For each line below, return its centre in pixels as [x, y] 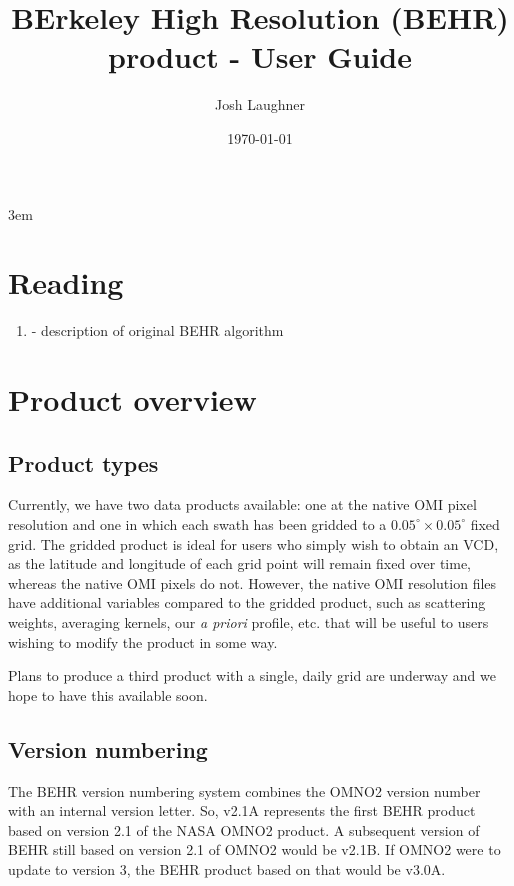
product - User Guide [260, 56]
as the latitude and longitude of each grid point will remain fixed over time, [239, 563]
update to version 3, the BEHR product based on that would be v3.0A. [227, 868]
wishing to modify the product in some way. [143, 641]
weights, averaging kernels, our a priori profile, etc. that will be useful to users [248, 621]
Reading [66, 282]
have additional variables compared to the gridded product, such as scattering [247, 602]
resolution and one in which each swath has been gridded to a [197, 523]
